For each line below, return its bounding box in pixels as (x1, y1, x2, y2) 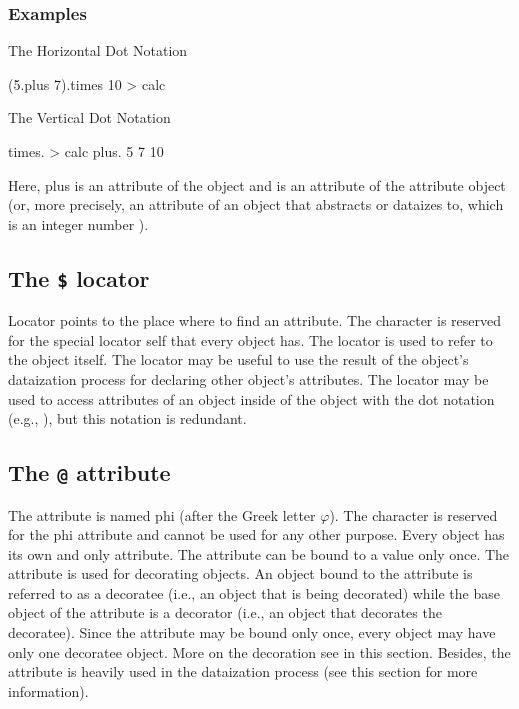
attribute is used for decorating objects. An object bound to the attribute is (8, 563, 473, 584)
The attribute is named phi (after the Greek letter (8, 504, 316, 525)
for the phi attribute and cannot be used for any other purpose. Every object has (8, 524, 505, 545)
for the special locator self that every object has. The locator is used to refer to (8, 329, 493, 350)
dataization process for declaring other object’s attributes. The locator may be (8, 368, 489, 389)
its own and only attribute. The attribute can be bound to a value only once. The (8, 543, 510, 564)
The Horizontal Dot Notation (8, 40, 188, 61)
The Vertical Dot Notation (8, 107, 171, 128)
